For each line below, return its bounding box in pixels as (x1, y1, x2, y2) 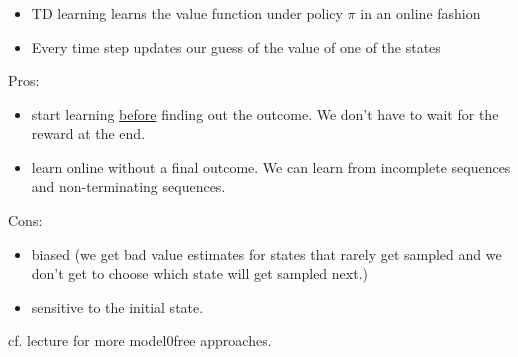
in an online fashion (360, 2, 481, 23)
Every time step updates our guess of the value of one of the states (31, 36, 441, 57)
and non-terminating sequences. (31, 176, 226, 197)
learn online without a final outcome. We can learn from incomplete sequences (31, 156, 511, 177)
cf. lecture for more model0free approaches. (8, 330, 272, 351)
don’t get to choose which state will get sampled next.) (31, 263, 368, 284)
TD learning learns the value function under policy (31, 2, 343, 23)
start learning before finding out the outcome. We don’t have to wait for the (31, 103, 499, 124)
